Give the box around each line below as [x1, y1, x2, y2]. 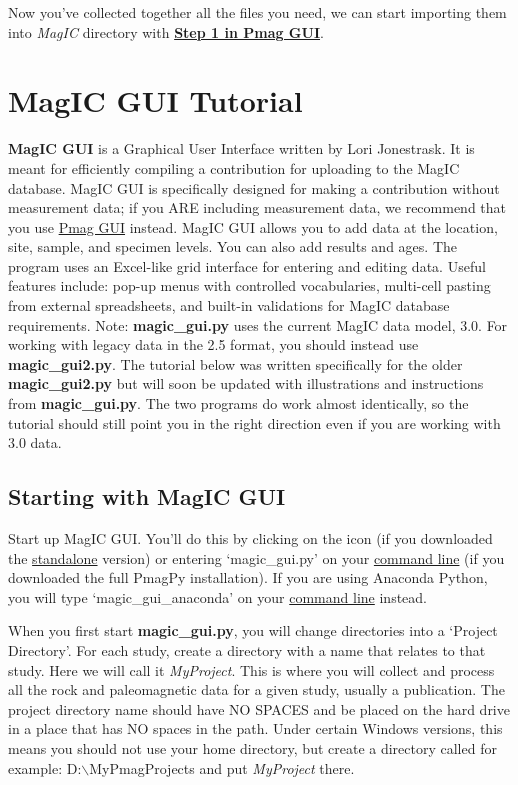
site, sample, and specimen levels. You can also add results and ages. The [8, 236, 457, 257]
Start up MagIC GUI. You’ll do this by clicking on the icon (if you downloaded [8, 528, 493, 549]
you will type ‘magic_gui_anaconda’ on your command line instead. [8, 586, 427, 607]
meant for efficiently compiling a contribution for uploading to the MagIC [8, 157, 460, 178]
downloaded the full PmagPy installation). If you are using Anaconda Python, [8, 567, 488, 588]
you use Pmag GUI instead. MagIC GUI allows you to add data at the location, [8, 216, 498, 237]
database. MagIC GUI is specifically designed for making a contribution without [8, 177, 500, 198]
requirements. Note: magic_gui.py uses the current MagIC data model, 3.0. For [8, 314, 508, 335]
